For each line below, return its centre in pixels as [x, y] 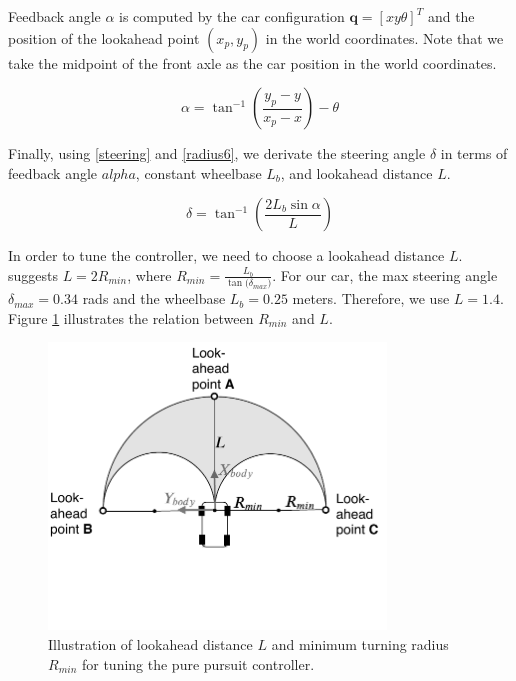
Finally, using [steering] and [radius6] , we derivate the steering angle [217, 153]
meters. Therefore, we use [371, 298]
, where [149, 274]
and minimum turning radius [360, 644]
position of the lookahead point [104, 37]
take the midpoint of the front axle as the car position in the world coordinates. [252, 62]
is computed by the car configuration [232, 16]
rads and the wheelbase [154, 298]
